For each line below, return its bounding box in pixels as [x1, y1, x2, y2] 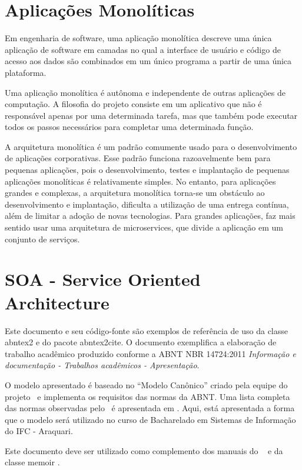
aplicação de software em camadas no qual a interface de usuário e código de [5, 43, 281, 55]
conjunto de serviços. [5, 232, 80, 245]
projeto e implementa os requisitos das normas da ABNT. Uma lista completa [5, 390, 290, 402]
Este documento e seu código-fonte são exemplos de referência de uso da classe [5, 324, 288, 336]
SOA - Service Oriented [5, 267, 201, 291]
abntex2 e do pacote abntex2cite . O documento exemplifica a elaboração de [5, 336, 277, 348]
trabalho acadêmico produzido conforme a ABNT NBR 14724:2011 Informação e [5, 347, 296, 359]
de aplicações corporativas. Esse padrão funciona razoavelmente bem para [5, 152, 271, 164]
